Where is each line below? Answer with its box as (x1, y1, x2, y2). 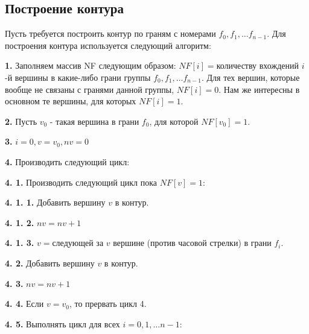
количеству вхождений (216, 59, 299, 72)
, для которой (149, 115, 199, 127)
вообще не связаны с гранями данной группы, (5, 83, 174, 95)
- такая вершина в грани (49, 115, 139, 127)
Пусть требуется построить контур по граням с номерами (5, 27, 216, 40)
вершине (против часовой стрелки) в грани (113, 236, 272, 249)
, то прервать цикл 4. (69, 297, 147, 310)
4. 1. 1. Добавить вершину (5, 196, 106, 209)
